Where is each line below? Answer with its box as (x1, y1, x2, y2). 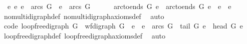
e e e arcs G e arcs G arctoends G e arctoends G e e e (7, 1, 231, 11)
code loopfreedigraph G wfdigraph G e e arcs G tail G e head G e (4, 20, 243, 31)
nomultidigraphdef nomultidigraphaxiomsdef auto (4, 10, 164, 21)
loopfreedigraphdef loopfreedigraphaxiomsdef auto (4, 30, 165, 40)
